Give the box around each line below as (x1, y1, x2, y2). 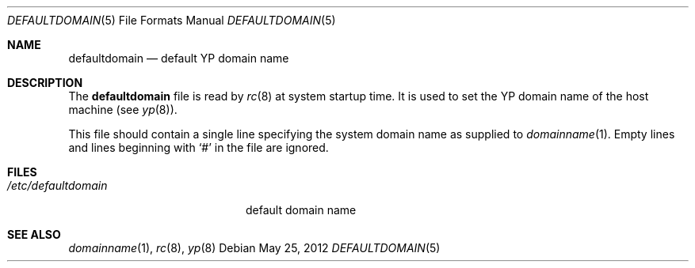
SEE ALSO (7, 228, 61, 241)
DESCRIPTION (7, 76, 83, 89)
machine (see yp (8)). (68, 103, 178, 116)
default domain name (246, 203, 357, 217)
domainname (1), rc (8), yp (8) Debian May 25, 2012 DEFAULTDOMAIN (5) (68, 241, 441, 255)
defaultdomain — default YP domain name (68, 51, 289, 65)
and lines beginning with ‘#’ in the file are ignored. (68, 141, 329, 154)
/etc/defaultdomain (7, 179, 108, 192)
